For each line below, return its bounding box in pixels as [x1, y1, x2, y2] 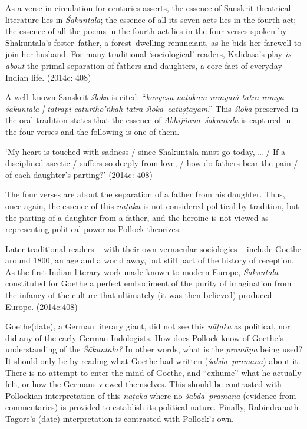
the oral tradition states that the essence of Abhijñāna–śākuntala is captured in [5, 114, 291, 126]
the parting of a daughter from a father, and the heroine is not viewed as [5, 211, 269, 223]
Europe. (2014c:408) [5, 300, 78, 312]
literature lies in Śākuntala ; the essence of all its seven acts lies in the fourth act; [5, 13, 296, 25]
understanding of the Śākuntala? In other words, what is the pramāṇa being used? [5, 343, 302, 355]
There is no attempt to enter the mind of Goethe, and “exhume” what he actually [5, 366, 302, 378]
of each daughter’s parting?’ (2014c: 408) [5, 168, 153, 180]
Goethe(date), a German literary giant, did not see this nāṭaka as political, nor [5, 320, 291, 332]
